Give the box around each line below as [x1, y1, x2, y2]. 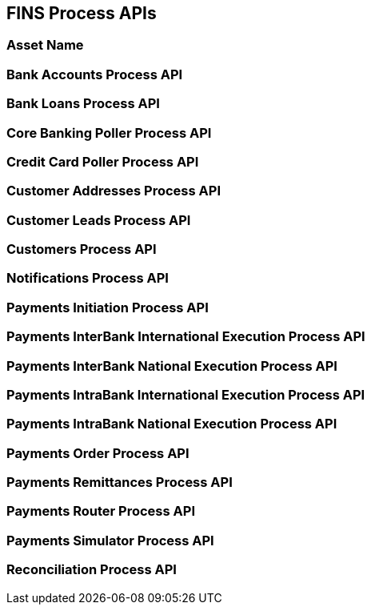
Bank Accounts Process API [6, 66, 183, 82]
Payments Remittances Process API [6, 474, 233, 491]
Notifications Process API [6, 270, 169, 287]
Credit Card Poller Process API [6, 153, 199, 170]
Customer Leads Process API [6, 211, 191, 228]
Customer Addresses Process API [6, 183, 221, 199]
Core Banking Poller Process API [6, 124, 212, 141]
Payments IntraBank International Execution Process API [6, 386, 365, 403]
